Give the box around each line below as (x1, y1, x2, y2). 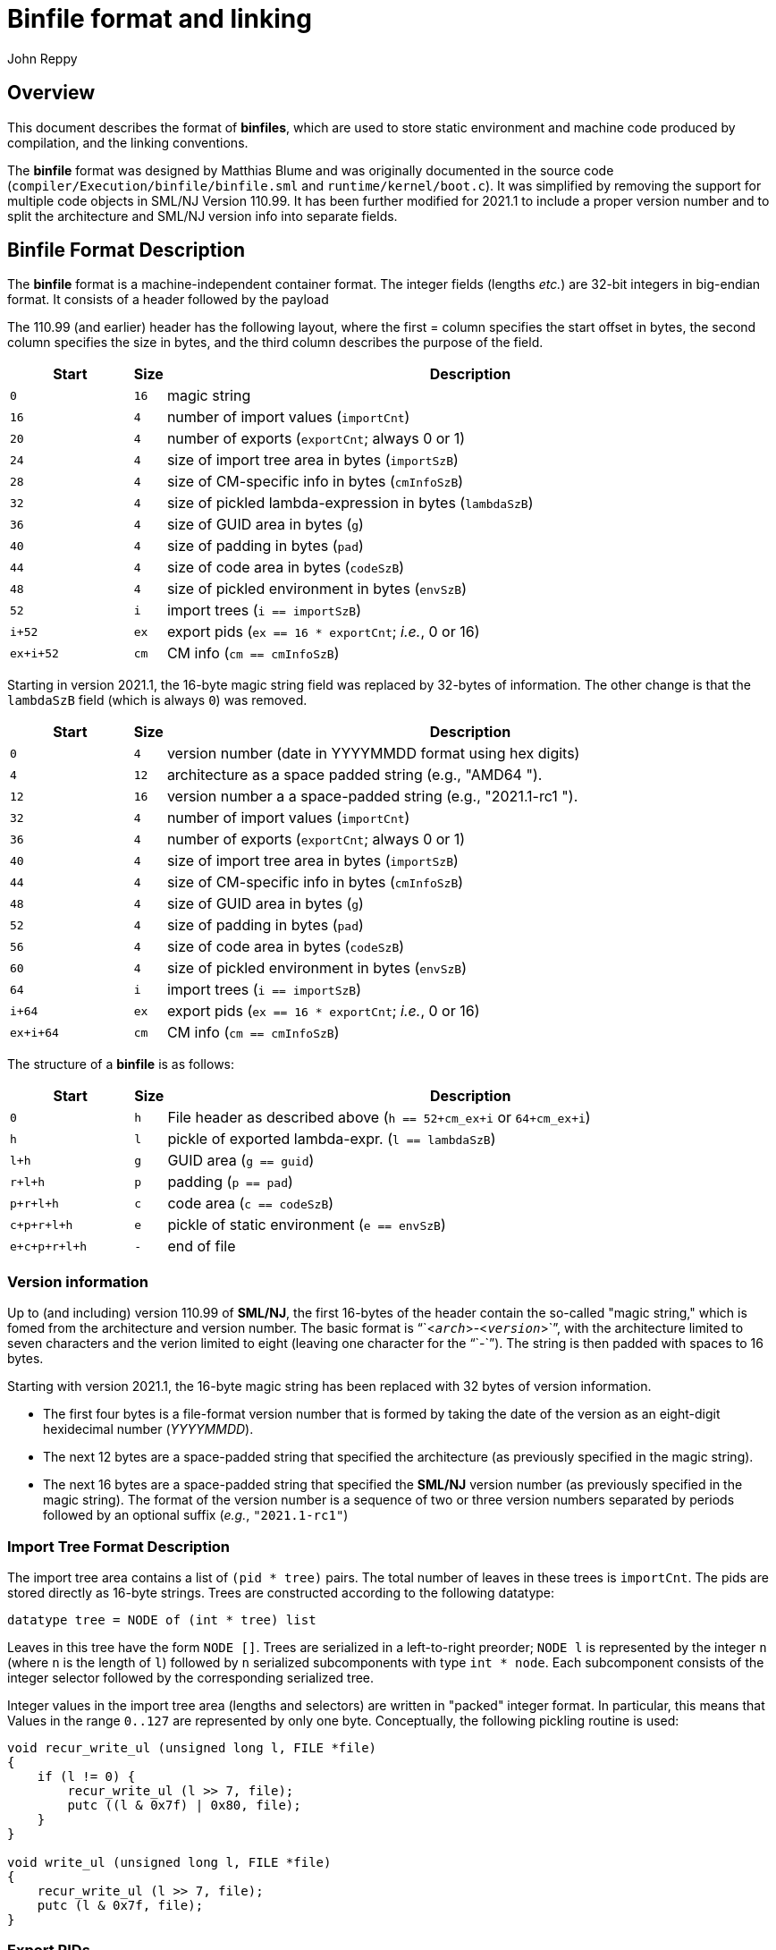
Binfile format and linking (7, 4, 312, 34)
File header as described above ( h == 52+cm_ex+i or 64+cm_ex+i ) (167, 1108, 591, 1127)
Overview (7, 81, 96, 105)
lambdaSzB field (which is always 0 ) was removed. (7, 692, 308, 708)
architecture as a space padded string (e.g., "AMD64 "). (166, 766, 543, 784)
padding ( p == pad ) (167, 1173, 293, 1191)
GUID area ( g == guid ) (167, 1151, 315, 1170)
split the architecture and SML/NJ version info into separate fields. (7, 208, 398, 224)
